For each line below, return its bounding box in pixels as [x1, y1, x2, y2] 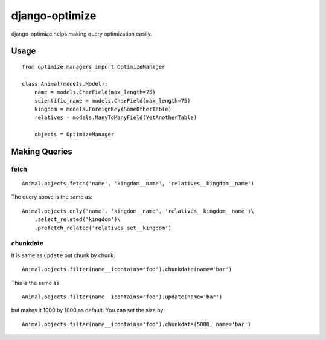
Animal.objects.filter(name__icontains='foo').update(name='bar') [22, 293, 223, 300]
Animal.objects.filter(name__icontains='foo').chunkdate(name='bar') [22, 266, 232, 273]
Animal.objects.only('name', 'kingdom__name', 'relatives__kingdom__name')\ [22, 207, 255, 214]
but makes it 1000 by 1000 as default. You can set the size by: [11, 307, 165, 314]
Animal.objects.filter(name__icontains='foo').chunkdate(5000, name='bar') [22, 321, 251, 327]
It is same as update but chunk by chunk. [11, 251, 115, 259]
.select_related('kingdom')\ [34, 216, 121, 223]
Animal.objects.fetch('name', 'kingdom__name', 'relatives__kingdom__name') [22, 180, 255, 187]
